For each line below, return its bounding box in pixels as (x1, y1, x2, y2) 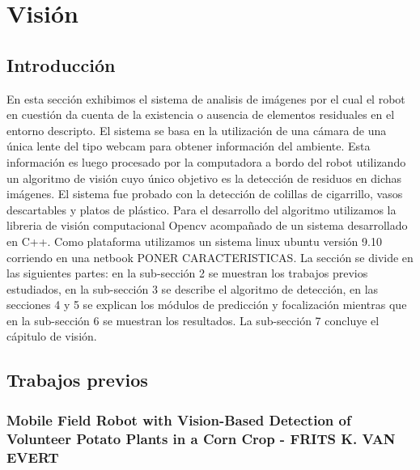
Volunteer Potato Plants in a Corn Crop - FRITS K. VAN (6, 428, 396, 448)
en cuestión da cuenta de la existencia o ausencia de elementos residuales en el (6, 106, 395, 123)
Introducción (6, 52, 116, 77)
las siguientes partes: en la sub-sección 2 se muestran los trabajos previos (6, 265, 368, 282)
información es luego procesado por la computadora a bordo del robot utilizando (6, 153, 406, 170)
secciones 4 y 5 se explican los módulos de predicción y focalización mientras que (6, 296, 407, 313)
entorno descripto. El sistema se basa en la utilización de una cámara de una (6, 121, 387, 138)
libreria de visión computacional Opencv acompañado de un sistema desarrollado (6, 217, 408, 234)
